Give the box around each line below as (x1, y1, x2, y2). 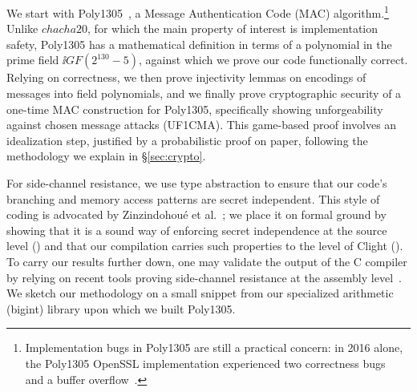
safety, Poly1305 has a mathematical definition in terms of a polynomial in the (6, 35, 392, 52)
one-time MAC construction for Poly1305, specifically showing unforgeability (6, 100, 383, 117)
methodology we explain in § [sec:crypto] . (6, 148, 206, 164)
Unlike (6, 20, 38, 37)
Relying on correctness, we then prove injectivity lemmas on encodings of (6, 69, 366, 86)
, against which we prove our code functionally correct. (139, 51, 408, 68)
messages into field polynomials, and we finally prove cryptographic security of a (6, 85, 402, 102)
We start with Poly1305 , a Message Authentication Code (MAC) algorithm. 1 (6, 2, 389, 21)
